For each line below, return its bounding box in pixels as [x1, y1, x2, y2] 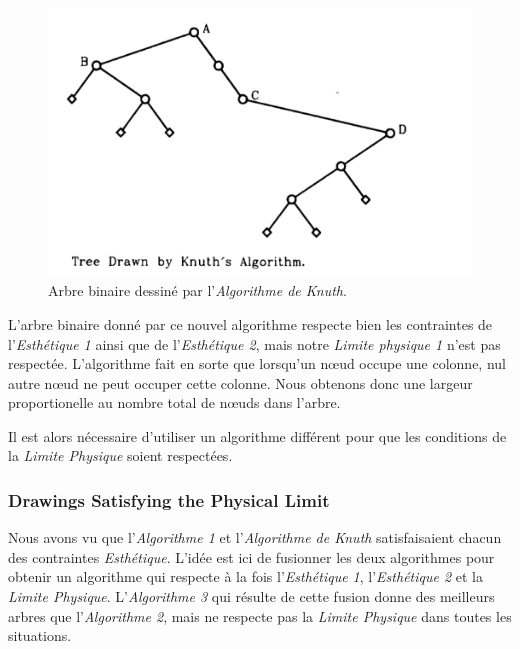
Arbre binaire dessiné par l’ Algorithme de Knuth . [48, 280, 347, 301]
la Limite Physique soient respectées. [8, 445, 233, 466]
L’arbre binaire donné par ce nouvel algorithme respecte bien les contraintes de [8, 313, 493, 334]
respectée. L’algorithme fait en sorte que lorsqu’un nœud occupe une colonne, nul [8, 353, 506, 374]
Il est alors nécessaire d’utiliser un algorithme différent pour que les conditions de [8, 425, 507, 446]
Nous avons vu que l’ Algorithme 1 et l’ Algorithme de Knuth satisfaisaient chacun [8, 527, 502, 548]
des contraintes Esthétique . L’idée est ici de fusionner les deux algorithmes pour [8, 546, 495, 567]
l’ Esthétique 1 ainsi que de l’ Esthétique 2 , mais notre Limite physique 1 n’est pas [8, 333, 501, 354]
